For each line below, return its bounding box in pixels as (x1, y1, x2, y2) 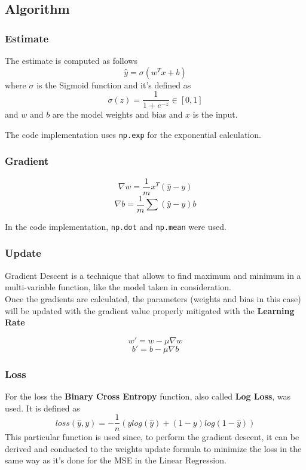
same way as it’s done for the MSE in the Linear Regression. (5, 454, 227, 466)
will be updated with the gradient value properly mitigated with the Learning (5, 304, 295, 317)
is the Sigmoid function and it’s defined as (36, 78, 191, 91)
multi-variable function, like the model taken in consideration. (5, 281, 231, 293)
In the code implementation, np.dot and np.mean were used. (5, 220, 227, 232)
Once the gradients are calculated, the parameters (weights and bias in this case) (5, 292, 301, 305)
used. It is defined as (5, 401, 80, 414)
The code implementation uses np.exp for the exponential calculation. (5, 128, 261, 140)
